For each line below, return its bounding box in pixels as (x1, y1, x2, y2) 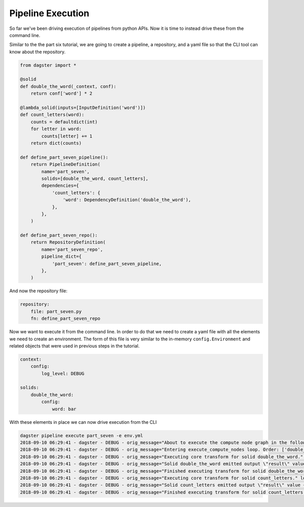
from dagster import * (20, 62, 77, 68)
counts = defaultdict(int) (30, 119, 98, 125)
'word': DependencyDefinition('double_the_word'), (62, 197, 192, 203)
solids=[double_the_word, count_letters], (41, 175, 149, 181)
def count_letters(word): (20, 112, 85, 118)
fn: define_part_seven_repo (30, 316, 101, 322)
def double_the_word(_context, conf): (20, 84, 117, 89)
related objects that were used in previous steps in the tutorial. (9, 342, 140, 349)
